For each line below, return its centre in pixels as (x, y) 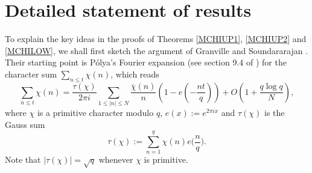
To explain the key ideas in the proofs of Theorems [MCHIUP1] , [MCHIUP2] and (156, 39)
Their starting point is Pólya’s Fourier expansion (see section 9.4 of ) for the (146, 62)
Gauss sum (25, 124)
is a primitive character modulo (95, 113)
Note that (23, 159)
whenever (116, 159)
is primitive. (166, 159)
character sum (31, 74)
